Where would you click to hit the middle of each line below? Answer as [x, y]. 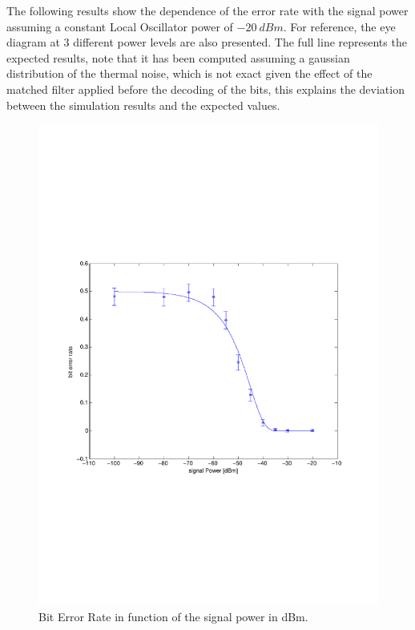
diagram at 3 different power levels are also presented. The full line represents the [207, 42]
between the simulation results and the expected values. [143, 105]
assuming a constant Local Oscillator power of [120, 26]
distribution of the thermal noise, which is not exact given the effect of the [189, 73]
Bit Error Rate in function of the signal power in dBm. [173, 616]
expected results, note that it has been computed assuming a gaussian [178, 57]
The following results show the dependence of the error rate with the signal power [207, 10]
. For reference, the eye [339, 26]
